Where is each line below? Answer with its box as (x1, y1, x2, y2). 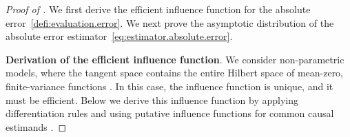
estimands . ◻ (6, 119, 66, 134)
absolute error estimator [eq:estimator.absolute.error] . (6, 29, 233, 43)
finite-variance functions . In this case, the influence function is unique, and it (6, 78, 333, 93)
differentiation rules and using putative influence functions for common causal (6, 106, 334, 120)
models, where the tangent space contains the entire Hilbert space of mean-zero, (6, 65, 344, 80)
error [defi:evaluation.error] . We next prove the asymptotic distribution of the (6, 15, 334, 30)
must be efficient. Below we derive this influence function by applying (6, 92, 299, 107)
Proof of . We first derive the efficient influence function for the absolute (6, 2, 311, 16)
